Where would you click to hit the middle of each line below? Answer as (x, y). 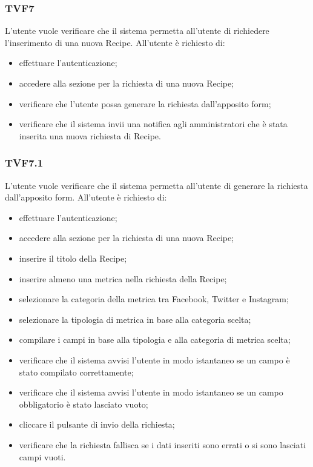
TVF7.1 (24, 163)
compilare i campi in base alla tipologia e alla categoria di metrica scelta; (155, 339)
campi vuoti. (42, 456)
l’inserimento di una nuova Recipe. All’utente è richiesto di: (115, 42)
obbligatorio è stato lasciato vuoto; (84, 404)
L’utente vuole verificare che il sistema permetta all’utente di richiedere (137, 31)
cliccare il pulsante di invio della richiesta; (97, 424)
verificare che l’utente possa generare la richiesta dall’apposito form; (145, 103)
